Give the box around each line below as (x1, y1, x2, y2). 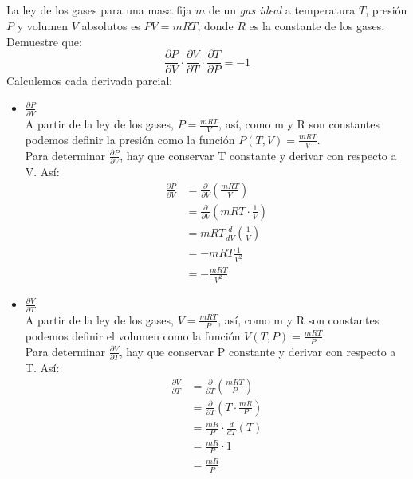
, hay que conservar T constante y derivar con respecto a (120, 147, 397, 163)
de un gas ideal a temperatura (208, 2, 356, 18)
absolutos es (81, 17, 140, 33)
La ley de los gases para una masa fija (6, 2, 192, 18)
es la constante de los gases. (249, 17, 385, 33)
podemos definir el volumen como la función (25, 327, 241, 344)
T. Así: (25, 359, 60, 375)
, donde (197, 17, 234, 33)
